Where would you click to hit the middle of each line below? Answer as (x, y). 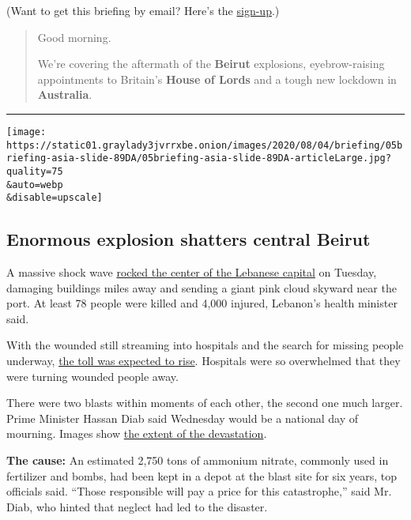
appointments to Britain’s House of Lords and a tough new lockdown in (217, 79)
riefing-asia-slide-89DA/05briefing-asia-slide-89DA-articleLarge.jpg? (199, 158)
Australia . (65, 94)
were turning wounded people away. (92, 376)
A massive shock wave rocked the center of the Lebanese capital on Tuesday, (192, 272)
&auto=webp (35, 185)
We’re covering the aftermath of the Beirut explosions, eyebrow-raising (211, 64)
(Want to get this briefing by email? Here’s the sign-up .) (143, 10)
